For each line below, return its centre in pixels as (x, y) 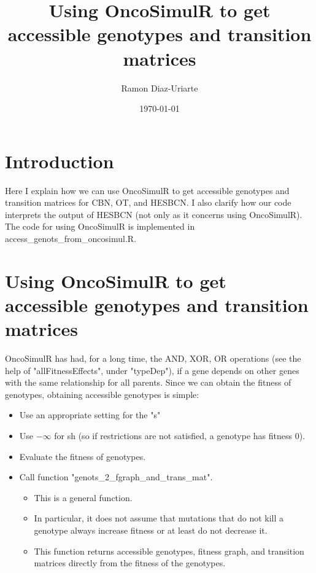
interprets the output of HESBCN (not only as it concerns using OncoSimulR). (154, 214)
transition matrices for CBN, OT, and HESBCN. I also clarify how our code (148, 202)
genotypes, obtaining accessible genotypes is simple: (102, 394)
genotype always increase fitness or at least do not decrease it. (151, 530)
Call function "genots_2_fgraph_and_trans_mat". (116, 477)
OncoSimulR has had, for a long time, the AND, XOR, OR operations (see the (153, 358)
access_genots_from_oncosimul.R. (71, 238)
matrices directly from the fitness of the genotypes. (130, 563)
